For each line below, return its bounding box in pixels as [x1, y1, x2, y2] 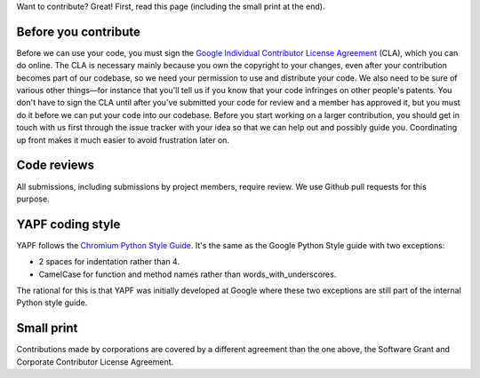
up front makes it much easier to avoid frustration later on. [16, 134, 230, 146]
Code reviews [16, 158, 95, 173]
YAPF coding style [16, 217, 121, 232]
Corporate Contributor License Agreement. [16, 356, 174, 367]
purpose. [16, 193, 50, 204]
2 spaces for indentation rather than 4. [38, 256, 180, 267]
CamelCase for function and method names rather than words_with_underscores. [38, 269, 337, 280]
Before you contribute [16, 24, 141, 39]
